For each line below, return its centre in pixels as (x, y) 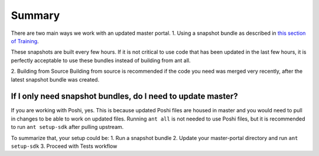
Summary (35, 15)
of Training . (25, 41)
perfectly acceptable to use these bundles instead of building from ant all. (101, 60)
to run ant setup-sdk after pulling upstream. (67, 127)
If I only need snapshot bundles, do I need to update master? (125, 97)
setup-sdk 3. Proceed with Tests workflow (64, 146)
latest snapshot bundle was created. (55, 79)
